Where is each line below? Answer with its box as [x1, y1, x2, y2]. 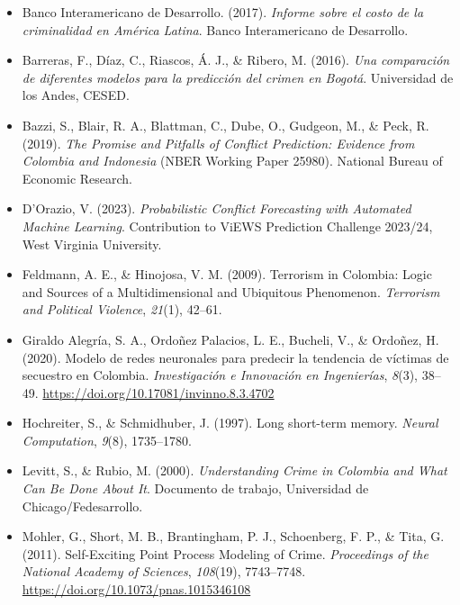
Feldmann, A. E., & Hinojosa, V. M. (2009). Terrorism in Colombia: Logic [22, 265, 432, 284]
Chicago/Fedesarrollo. [22, 496, 143, 515]
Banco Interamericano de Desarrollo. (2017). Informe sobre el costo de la [22, 3, 424, 21]
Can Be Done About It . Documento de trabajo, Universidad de [22, 479, 369, 498]
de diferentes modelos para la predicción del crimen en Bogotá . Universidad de [22, 68, 454, 86]
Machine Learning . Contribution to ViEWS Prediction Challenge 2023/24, [22, 216, 433, 235]
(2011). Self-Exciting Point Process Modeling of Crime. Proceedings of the [22, 544, 428, 563]
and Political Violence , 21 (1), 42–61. [22, 300, 222, 319]
